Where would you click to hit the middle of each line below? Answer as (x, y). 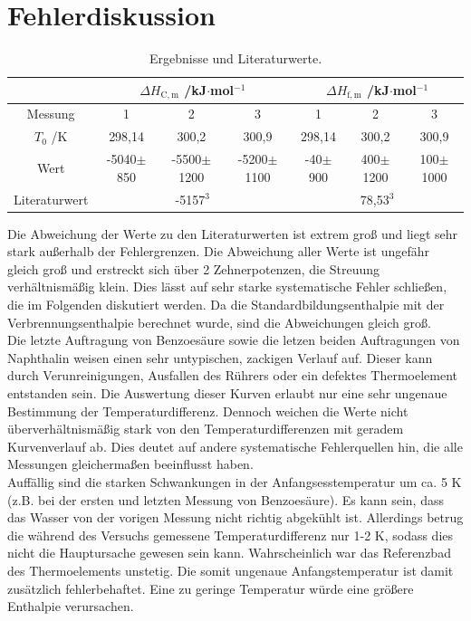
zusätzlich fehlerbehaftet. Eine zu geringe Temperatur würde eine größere (211, 588)
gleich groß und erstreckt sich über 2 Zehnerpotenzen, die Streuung (194, 268)
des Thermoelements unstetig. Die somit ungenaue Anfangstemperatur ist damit (231, 570)
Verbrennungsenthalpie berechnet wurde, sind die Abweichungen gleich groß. (219, 322)
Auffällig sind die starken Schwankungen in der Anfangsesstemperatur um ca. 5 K (235, 481)
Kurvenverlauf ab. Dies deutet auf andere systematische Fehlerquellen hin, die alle (235, 446)
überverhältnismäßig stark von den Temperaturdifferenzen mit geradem (206, 429)
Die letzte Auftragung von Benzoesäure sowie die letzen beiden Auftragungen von (234, 340)
